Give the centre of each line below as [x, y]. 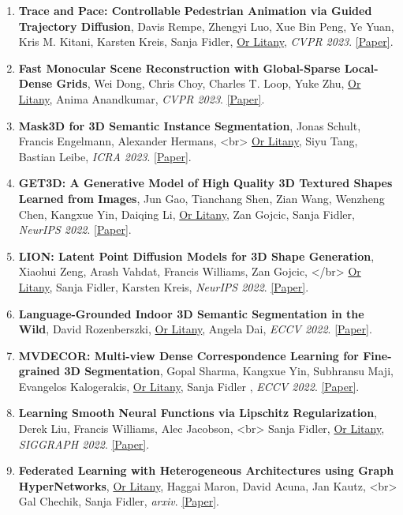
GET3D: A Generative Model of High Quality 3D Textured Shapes [205, 183]
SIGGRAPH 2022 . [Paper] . [84, 444]
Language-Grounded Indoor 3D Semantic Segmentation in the [191, 313]
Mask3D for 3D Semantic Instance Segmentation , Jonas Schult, [190, 125]
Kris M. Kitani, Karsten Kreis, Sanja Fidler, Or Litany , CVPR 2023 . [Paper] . [206, 41]
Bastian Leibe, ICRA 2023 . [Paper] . [105, 156]
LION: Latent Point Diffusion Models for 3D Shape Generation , [196, 256]
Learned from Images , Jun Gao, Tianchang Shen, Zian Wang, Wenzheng [201, 198]
